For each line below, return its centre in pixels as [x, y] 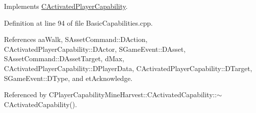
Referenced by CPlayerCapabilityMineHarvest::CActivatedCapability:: [110, 94]
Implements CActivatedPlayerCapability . [66, 6]
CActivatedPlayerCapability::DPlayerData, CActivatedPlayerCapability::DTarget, [128, 68]
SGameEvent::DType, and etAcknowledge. [68, 78]
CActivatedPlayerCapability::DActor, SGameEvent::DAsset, [95, 49]
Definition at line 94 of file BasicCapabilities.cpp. [78, 22]
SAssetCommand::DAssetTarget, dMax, [64, 58]
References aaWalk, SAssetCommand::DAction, [76, 39]
